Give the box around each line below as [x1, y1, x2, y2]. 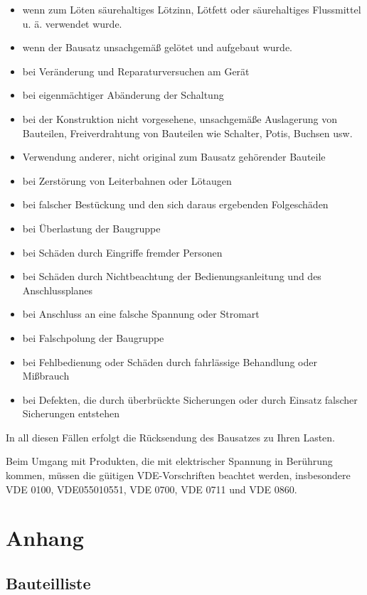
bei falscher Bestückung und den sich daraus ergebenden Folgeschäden [22, 197, 329, 212]
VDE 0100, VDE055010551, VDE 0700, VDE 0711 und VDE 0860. [6, 481, 297, 496]
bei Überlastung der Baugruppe [22, 220, 161, 235]
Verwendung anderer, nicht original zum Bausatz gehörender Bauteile [22, 149, 326, 164]
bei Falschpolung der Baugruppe [22, 330, 164, 345]
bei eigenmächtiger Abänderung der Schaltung [22, 87, 224, 102]
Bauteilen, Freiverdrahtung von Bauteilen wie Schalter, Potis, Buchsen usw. [22, 125, 353, 140]
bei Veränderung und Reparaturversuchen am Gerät [22, 63, 250, 78]
